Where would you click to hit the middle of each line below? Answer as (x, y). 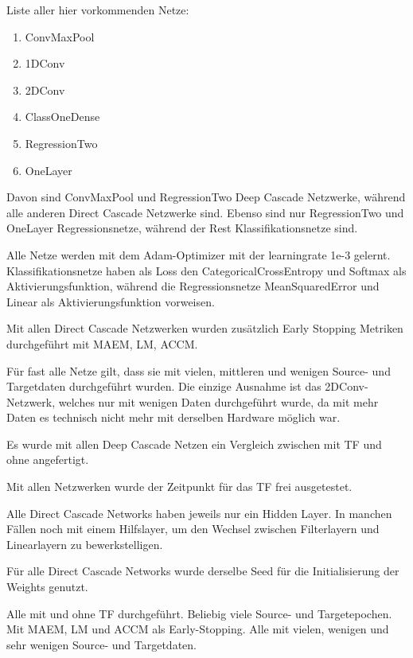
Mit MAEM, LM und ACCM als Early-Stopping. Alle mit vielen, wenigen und (198, 629)
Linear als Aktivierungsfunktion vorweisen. (111, 301)
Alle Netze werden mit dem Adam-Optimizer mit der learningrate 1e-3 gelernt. (199, 254)
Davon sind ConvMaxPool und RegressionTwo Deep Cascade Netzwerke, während (206, 197)
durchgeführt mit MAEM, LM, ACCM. (102, 343)
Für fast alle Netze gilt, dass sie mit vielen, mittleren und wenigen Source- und (199, 370)
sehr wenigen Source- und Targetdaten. (101, 644)
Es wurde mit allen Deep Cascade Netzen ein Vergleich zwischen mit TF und (194, 444)
